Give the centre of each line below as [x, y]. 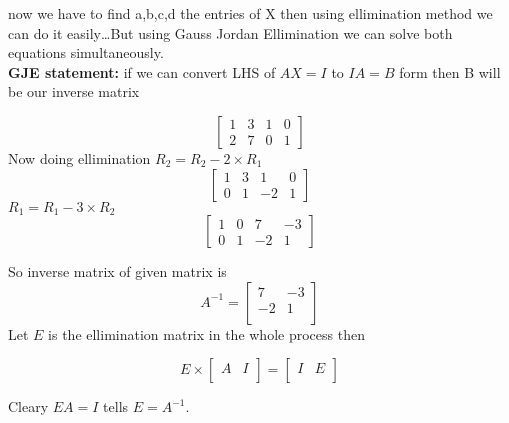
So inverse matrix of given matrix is [117, 271]
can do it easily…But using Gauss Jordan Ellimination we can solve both [230, 32]
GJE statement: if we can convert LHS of [142, 71]
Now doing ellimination [79, 157]
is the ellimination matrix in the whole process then [206, 333]
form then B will [450, 71]
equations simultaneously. [86, 52]
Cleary [28, 406]
